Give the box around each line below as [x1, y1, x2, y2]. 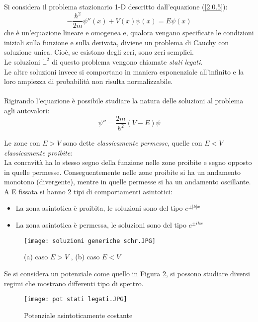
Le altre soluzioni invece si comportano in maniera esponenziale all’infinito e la [4, 66, 244, 77]
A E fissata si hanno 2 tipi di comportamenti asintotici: [4, 186, 172, 196]
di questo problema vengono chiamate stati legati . [52, 56, 203, 67]
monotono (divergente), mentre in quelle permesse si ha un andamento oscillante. [4, 176, 251, 187]
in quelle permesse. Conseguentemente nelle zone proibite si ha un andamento [4, 166, 241, 177]
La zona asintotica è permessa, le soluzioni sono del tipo [15, 220, 186, 230]
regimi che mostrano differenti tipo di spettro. [4, 278, 144, 288]
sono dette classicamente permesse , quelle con [63, 137, 202, 148]
